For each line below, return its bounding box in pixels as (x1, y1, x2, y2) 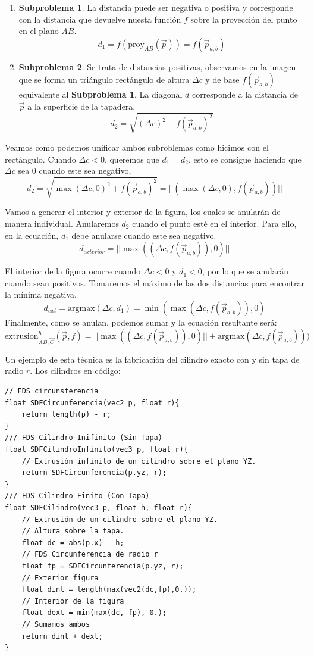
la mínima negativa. (5, 288, 77, 301)
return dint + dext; (21, 632, 103, 641)
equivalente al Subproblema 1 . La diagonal (18, 88, 183, 101)
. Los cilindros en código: (30, 364, 121, 377)
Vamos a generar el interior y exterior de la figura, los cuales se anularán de (5, 205, 281, 218)
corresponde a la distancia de (191, 88, 298, 101)
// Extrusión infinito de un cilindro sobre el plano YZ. (21, 457, 256, 466)
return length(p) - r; (21, 410, 111, 419)
